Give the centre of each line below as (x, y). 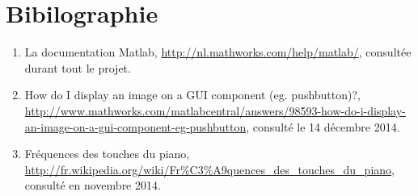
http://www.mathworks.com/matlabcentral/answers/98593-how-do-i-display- (215, 110)
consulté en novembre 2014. (93, 185)
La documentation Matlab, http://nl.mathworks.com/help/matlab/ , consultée (218, 52)
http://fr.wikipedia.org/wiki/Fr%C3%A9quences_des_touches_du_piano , (209, 169)
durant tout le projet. (78, 67)
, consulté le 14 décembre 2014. (323, 126)
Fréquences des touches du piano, (107, 154)
